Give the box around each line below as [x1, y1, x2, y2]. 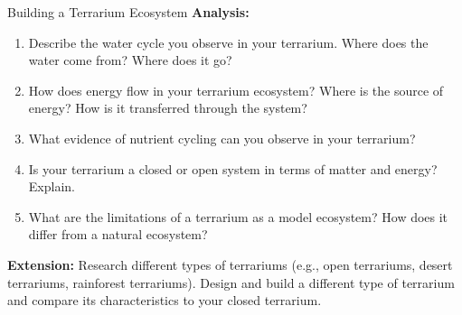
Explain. [28, 177, 75, 196]
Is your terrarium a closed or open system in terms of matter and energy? [28, 159, 438, 178]
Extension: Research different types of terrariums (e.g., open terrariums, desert [7, 255, 453, 273]
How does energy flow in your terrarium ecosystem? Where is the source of [28, 80, 444, 99]
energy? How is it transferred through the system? [28, 98, 307, 117]
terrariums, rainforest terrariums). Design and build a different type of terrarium [7, 273, 455, 292]
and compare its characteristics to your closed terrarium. [7, 291, 322, 310]
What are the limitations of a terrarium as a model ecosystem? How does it [28, 207, 448, 226]
